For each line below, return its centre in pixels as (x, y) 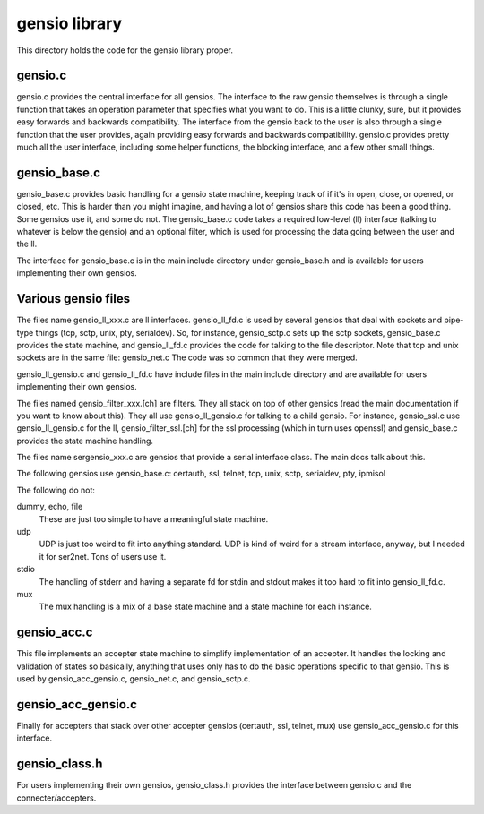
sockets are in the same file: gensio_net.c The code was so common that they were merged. (187, 357)
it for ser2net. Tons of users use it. (103, 556)
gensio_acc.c (55, 633)
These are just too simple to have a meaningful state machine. (154, 518)
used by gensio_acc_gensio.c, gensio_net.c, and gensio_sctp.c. (134, 679)
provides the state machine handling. (85, 441)
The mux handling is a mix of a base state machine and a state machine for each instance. (205, 607)
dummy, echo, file (50, 507)
